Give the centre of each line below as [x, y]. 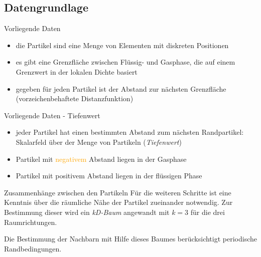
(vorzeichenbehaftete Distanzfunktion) [75, 98]
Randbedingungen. [33, 248]
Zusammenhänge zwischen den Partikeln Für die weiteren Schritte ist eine [118, 192]
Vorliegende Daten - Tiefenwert [52, 115]
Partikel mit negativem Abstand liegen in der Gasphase [101, 159]
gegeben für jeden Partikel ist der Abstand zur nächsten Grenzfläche [121, 88]
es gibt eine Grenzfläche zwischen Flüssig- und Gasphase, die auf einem [125, 62]
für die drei [208, 212]
